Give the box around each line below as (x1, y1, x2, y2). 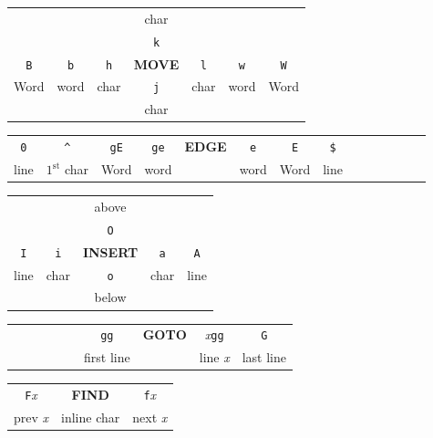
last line (242, 348, 287, 367)
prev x (14, 407, 49, 426)
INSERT (82, 242, 139, 261)
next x (132, 407, 168, 426)
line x (199, 348, 230, 367)
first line (84, 348, 130, 367)
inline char (61, 407, 120, 426)
